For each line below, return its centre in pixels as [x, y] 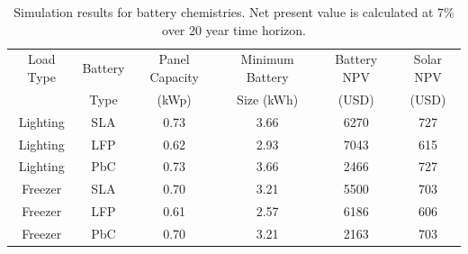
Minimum [267, 59]
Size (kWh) [268, 99]
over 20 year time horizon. [234, 29]
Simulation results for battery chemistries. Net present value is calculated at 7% [234, 12]
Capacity [174, 77]
